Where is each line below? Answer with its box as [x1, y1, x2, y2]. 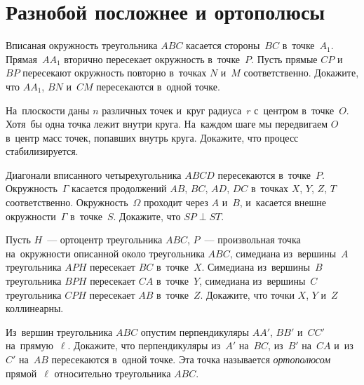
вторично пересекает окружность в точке [64, 51, 241, 66]
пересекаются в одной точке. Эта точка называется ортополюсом [51, 352, 331, 366]
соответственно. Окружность [6, 195, 128, 210]
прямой [6, 365, 37, 380]
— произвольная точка [204, 232, 301, 247]
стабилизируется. [6, 144, 79, 158]
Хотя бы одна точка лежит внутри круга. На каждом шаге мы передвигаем [6, 116, 328, 131]
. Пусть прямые [251, 51, 318, 66]
